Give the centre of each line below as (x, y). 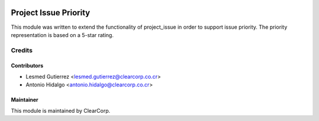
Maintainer (25, 100)
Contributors (27, 66)
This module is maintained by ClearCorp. (61, 110)
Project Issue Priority (51, 13)
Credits (22, 50)
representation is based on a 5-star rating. (62, 35)
